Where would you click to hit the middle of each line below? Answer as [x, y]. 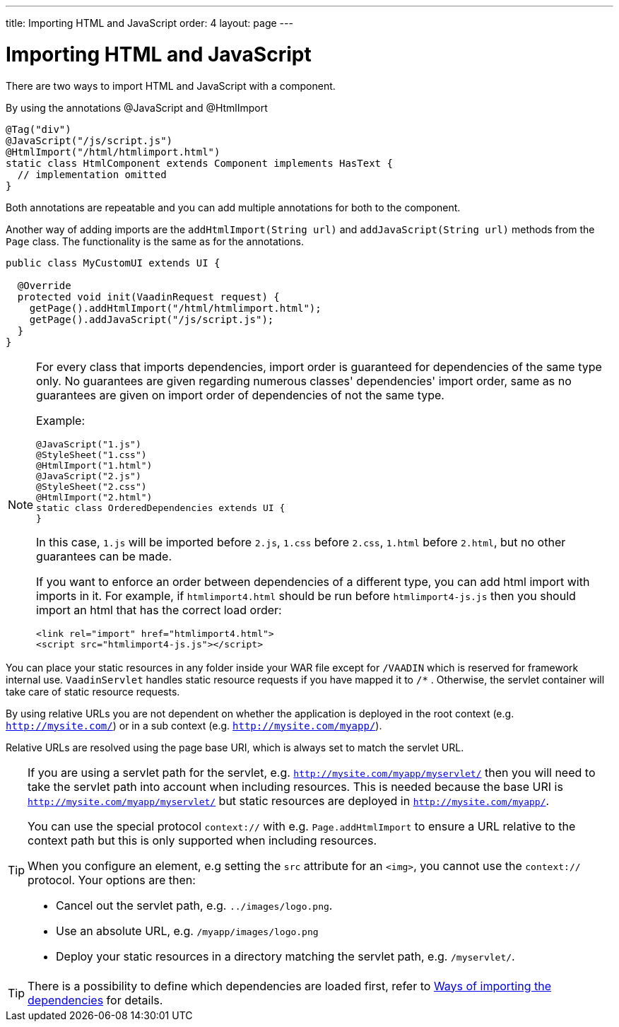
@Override [44, 285]
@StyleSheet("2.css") [92, 486]
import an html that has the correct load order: [159, 610]
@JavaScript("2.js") [89, 476]
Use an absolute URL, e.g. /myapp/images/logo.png [187, 931]
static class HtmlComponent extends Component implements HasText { [199, 163]
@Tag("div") [39, 129]
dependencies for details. [95, 1000]
